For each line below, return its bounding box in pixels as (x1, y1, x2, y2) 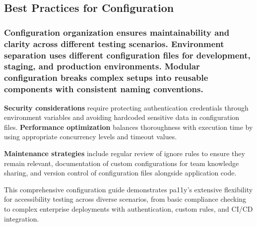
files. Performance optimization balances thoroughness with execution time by (4, 121, 253, 132)
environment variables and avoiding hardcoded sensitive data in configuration (4, 112, 240, 122)
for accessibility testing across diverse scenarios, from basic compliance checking (4, 194, 247, 204)
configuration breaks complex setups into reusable (4, 71, 208, 84)
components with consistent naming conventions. (4, 83, 203, 95)
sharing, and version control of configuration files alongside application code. (4, 168, 237, 178)
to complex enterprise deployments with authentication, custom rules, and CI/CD (4, 203, 253, 214)
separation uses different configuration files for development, (4, 49, 251, 61)
